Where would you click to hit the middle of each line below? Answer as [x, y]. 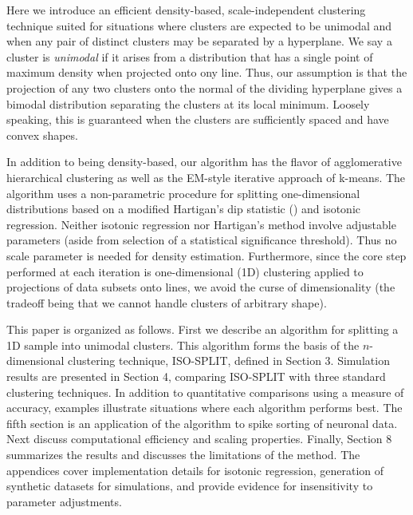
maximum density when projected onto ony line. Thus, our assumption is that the [207, 72]
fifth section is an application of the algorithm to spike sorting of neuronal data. [202, 423]
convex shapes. [42, 135]
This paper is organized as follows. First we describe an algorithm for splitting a [203, 329]
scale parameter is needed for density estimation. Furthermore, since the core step [206, 255]
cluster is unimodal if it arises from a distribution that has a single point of [190, 56]
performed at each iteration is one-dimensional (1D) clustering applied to [185, 271]
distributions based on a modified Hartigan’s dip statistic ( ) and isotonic [184, 209]
